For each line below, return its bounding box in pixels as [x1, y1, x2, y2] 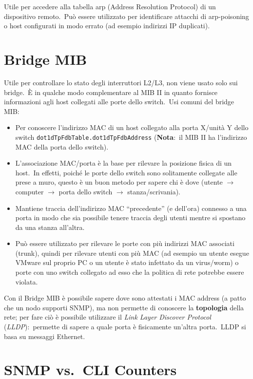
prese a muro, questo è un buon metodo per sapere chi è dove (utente [15, 177, 223, 187]
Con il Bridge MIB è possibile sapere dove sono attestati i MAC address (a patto [4, 293, 246, 303]
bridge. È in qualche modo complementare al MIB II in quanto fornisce [4, 87, 218, 97]
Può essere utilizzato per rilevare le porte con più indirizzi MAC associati [15, 238, 234, 248]
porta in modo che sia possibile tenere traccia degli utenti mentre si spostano [15, 212, 246, 223]
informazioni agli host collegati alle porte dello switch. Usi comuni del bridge [4, 96, 234, 107]
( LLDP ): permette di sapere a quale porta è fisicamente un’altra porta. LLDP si [4, 322, 246, 332]
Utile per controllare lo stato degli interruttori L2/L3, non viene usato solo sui [4, 77, 238, 87]
